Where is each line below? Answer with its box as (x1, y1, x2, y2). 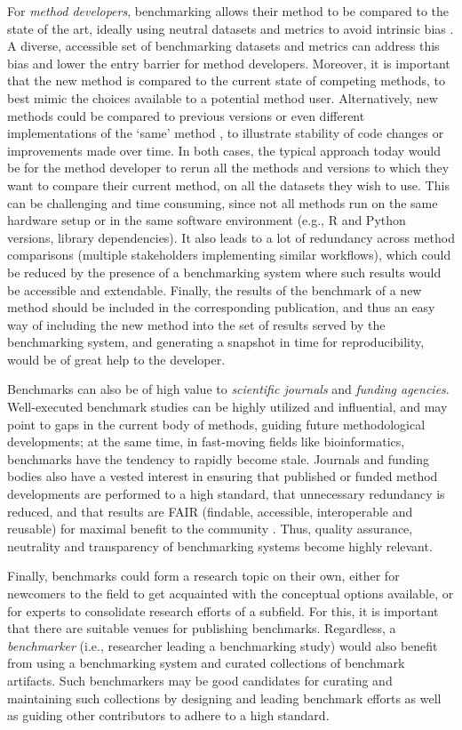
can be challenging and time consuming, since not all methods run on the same (7, 193, 438, 212)
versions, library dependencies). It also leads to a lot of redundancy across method (7, 228, 455, 246)
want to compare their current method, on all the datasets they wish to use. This (7, 175, 450, 194)
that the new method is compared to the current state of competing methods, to (7, 71, 446, 90)
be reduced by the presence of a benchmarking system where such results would (7, 262, 442, 281)
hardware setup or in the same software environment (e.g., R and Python (7, 211, 406, 229)
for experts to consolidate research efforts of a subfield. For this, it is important (7, 601, 439, 620)
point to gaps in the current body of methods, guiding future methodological (7, 414, 426, 433)
